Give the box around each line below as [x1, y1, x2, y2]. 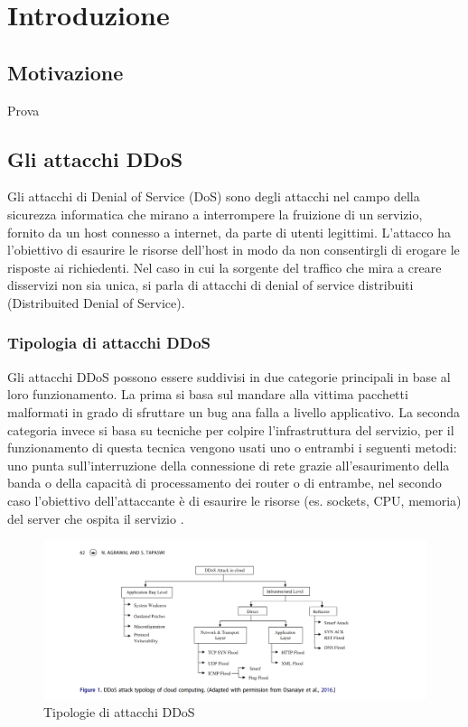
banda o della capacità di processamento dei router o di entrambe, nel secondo [7, 473, 442, 492]
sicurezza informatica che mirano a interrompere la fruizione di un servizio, [7, 204, 423, 223]
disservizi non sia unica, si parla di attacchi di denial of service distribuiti [7, 275, 414, 294]
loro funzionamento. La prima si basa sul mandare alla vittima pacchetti [7, 385, 408, 404]
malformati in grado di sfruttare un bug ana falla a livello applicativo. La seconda [7, 402, 461, 421]
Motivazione [7, 58, 124, 86]
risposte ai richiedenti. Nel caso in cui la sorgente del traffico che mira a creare [7, 257, 442, 276]
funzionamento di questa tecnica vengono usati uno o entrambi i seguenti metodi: [7, 438, 457, 457]
